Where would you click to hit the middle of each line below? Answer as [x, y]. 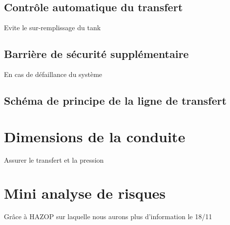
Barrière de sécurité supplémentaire [96, 54]
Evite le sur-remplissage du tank [52, 28]
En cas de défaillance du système [53, 74]
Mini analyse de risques [85, 193]
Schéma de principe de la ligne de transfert [115, 100]
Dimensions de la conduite [95, 136]
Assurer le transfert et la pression [54, 159]
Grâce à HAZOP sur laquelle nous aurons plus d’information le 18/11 [108, 216]
